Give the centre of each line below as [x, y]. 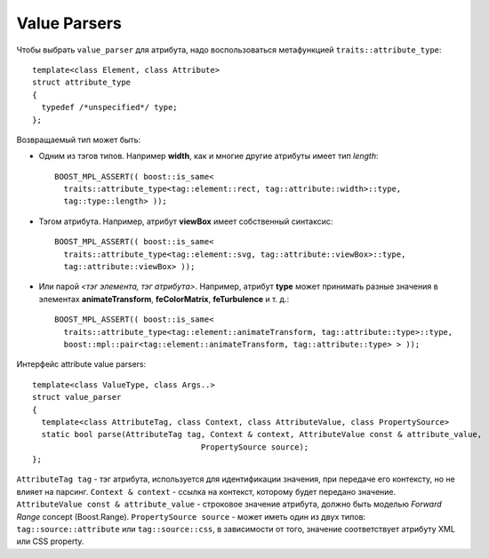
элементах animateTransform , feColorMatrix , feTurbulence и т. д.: [164, 299]
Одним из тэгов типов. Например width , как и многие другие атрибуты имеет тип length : [208, 156]
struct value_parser [77, 397]
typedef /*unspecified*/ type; [109, 108]
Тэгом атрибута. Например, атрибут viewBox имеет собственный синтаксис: [186, 221]
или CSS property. [50, 541]
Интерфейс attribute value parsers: [81, 364]
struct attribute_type [82, 83]
